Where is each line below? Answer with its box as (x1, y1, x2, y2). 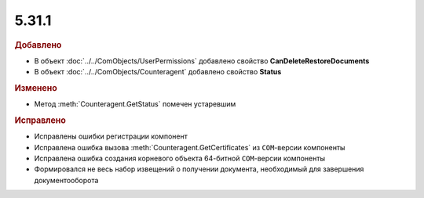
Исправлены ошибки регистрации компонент (34, 131, 188, 141)
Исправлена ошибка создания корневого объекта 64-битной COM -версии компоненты (34, 153, 326, 164)
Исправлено (14, 115, 66, 126)
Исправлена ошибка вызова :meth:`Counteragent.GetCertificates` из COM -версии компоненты (34, 142, 345, 152)
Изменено (14, 82, 58, 93)
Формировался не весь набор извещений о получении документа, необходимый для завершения (34, 164, 364, 174)
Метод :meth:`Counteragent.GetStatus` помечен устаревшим (34, 99, 236, 109)
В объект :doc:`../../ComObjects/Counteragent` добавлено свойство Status (34, 67, 282, 77)
